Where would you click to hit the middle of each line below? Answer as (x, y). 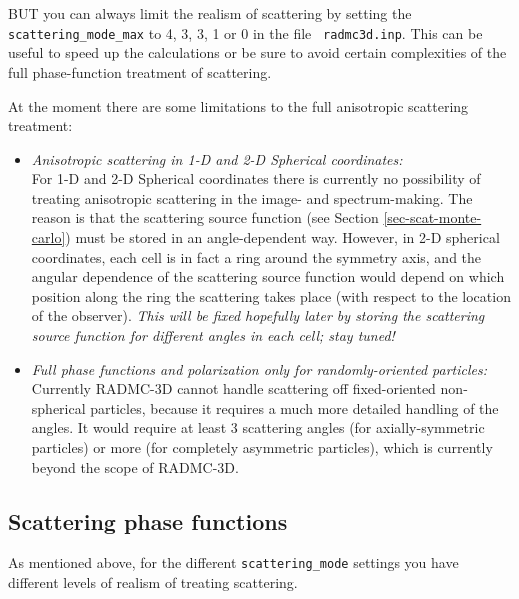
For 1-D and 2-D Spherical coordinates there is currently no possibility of (256, 178)
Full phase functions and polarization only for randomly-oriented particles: (259, 368)
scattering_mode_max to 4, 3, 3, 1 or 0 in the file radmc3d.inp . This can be (245, 32)
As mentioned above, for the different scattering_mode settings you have (233, 562)
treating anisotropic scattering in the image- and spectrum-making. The (252, 197)
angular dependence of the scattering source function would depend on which (268, 276)
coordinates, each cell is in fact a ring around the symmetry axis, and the (256, 256)
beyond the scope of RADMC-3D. (135, 466)
